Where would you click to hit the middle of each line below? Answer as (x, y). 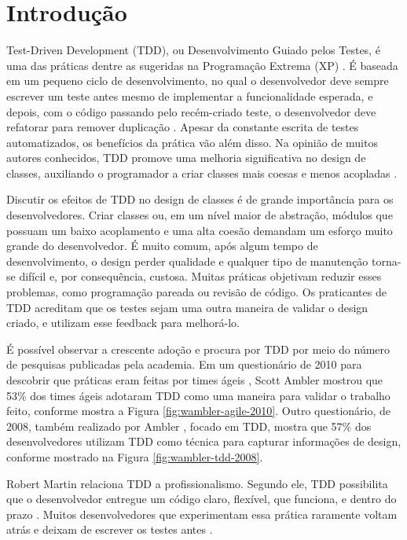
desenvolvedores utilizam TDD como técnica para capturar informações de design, (204, 441)
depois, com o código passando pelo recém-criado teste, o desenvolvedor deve (191, 111)
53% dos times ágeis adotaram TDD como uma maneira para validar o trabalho (198, 395)
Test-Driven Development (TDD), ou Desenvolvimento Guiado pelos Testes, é (193, 50)
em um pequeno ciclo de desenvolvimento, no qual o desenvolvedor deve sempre (198, 81)
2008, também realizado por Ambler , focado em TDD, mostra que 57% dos (189, 426)
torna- (387, 261)
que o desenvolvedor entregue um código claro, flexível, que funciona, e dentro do (202, 499)
